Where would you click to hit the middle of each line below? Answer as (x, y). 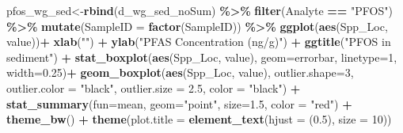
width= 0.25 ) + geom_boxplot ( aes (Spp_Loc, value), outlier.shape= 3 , (180, 72)
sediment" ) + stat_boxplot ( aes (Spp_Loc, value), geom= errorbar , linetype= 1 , (202, 57)
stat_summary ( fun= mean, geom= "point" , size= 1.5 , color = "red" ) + (179, 103)
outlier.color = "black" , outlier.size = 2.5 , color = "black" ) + (154, 87)
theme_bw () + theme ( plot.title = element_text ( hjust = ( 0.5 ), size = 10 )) (199, 119)
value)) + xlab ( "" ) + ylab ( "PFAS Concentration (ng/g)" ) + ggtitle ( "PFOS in (199, 42)
